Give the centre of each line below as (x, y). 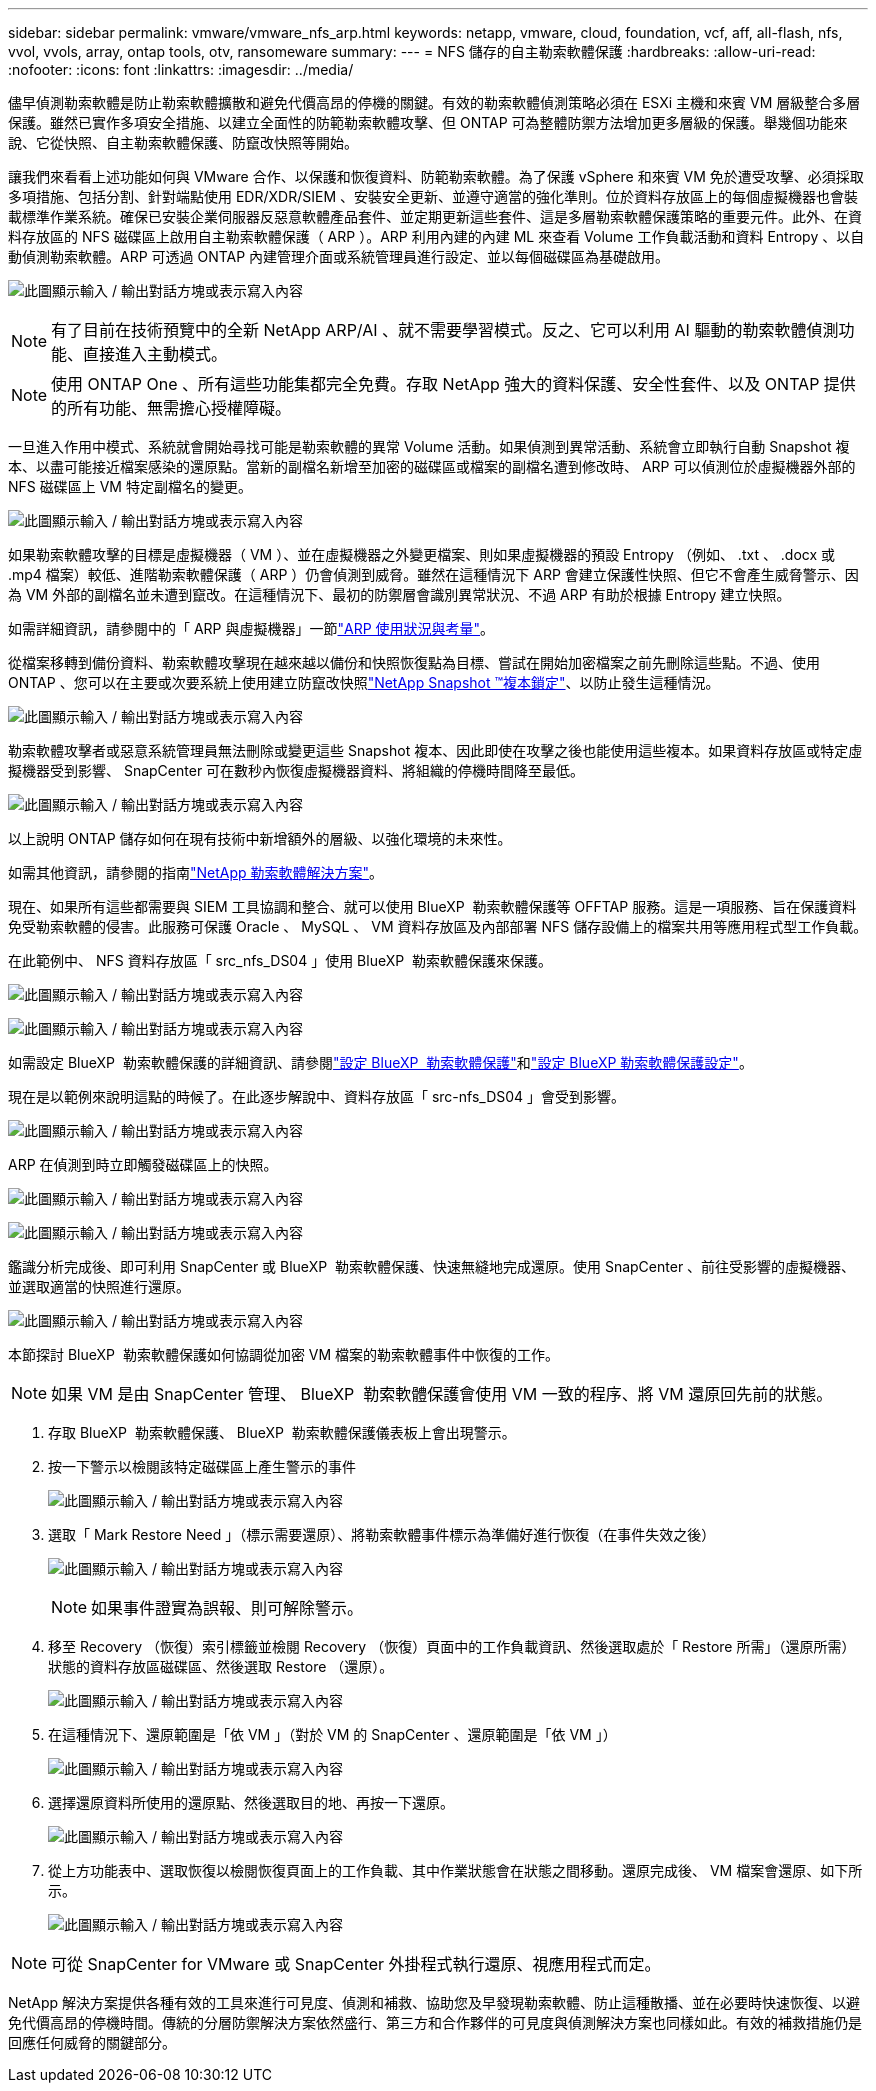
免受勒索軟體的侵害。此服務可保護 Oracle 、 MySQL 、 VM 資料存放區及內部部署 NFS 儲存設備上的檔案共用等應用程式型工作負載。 (438, 926)
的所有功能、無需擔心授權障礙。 (171, 408)
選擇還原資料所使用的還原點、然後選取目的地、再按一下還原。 (251, 1802)
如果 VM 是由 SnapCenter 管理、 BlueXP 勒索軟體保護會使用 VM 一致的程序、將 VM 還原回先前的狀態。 (442, 1394)
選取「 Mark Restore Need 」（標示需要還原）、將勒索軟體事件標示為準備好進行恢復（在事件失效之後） (382, 1534)
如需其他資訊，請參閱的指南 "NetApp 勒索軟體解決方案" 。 (196, 872)
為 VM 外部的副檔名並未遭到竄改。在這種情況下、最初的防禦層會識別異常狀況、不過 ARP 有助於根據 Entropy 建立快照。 (399, 594)
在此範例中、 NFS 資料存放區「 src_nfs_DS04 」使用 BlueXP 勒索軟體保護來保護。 (280, 960)
